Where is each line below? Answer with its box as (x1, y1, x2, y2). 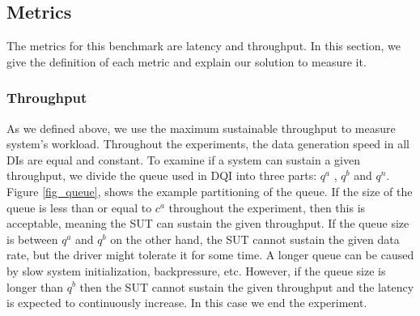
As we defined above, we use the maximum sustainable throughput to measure (6, 119, 396, 136)
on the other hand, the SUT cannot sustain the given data (110, 230, 400, 247)
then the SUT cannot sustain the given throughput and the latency (79, 278, 414, 295)
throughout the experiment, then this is (168, 199, 366, 216)
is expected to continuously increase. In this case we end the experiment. (6, 294, 367, 311)
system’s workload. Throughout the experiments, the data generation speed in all (6, 135, 409, 152)
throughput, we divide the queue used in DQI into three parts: (6, 167, 317, 184)
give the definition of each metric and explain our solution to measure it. (6, 53, 367, 70)
